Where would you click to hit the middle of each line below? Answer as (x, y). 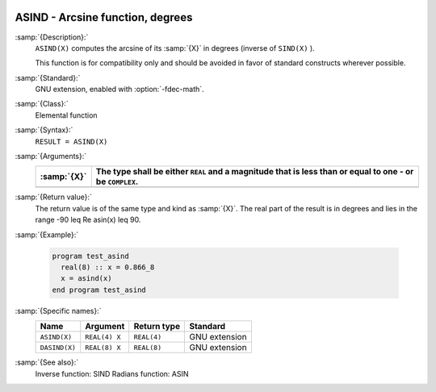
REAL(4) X (103, 337)
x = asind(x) (86, 279)
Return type (157, 327)
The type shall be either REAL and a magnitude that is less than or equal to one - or (255, 172)
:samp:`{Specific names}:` (58, 311)
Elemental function (66, 115)
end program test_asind (99, 290)
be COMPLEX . (117, 181)
